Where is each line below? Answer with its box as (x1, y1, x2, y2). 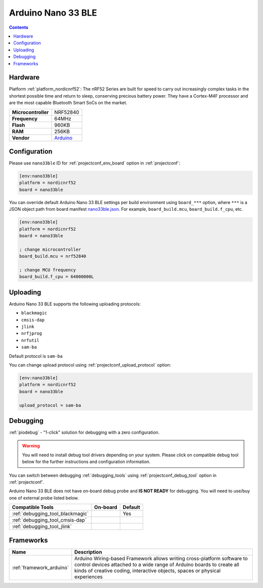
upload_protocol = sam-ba (19, 403, 81, 408)
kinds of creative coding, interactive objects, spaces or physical (74, 567, 221, 574)
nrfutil (21, 337, 40, 343)
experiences (74, 573, 103, 580)
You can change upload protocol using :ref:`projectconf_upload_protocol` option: (9, 362, 171, 368)
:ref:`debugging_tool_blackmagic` (12, 510, 89, 517)
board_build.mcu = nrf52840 (19, 254, 86, 259)
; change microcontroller (19, 246, 81, 252)
